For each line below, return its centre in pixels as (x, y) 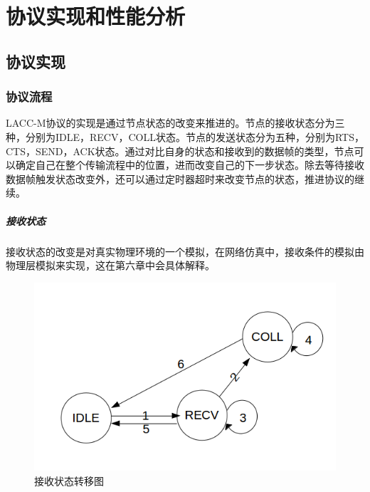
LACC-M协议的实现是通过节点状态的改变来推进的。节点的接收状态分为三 (175, 123)
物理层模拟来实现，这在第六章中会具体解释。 (110, 265)
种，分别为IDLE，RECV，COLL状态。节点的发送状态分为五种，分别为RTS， (185, 136)
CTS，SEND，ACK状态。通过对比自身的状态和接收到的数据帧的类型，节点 (180, 151)
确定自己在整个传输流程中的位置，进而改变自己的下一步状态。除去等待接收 (190, 165)
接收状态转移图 (69, 480)
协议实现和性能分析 (96, 16)
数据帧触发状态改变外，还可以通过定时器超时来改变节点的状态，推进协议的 (180, 178)
